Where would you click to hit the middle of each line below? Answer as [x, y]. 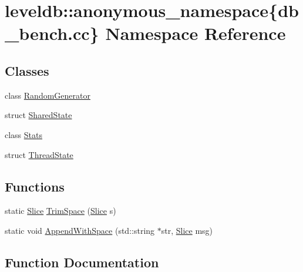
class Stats [24, 134]
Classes [27, 70]
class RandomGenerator [48, 95]
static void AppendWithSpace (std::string [80, 230]
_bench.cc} [52, 33]
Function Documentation [82, 262]
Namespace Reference [196, 33]
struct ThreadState [39, 154]
